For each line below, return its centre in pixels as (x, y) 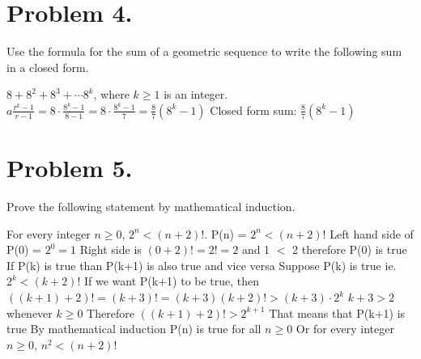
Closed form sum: (253, 110)
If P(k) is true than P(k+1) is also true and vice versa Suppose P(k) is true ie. (202, 265)
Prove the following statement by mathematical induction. (151, 207)
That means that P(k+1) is (337, 313)
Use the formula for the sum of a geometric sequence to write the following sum (204, 51)
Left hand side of (372, 233)
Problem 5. (70, 168)
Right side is (111, 249)
